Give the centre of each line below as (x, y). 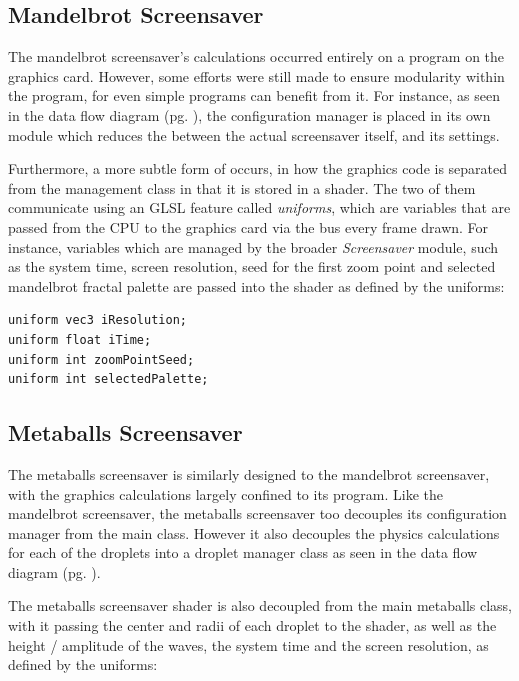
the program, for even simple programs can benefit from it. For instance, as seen (254, 95)
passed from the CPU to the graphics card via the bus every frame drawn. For (248, 226)
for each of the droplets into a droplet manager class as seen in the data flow (243, 552)
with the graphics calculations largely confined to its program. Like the (225, 493)
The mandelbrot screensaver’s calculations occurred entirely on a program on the (256, 56)
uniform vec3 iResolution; (97, 320)
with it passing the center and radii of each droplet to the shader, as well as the (252, 625)
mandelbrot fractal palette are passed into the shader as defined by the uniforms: (256, 285)
